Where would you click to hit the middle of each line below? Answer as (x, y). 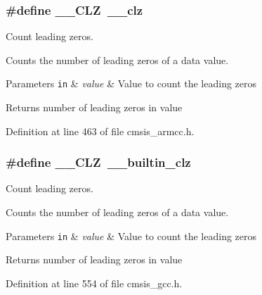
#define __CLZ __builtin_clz (98, 162)
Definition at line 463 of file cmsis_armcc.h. (100, 131)
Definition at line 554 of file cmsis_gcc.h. (94, 283)
